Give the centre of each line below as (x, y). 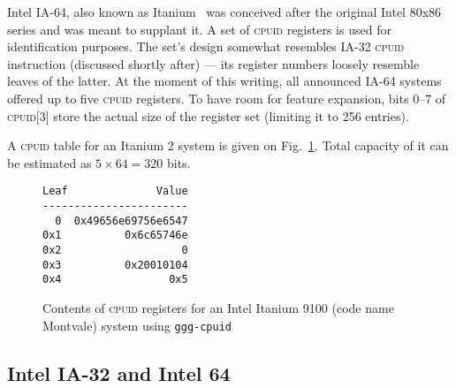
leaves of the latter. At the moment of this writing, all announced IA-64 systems (224, 81)
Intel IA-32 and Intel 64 (119, 373)
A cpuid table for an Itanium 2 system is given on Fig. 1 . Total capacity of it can (228, 145)
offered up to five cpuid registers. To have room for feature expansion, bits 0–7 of (227, 98)
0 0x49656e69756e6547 (122, 221)
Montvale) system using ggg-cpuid (137, 325)
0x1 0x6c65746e (115, 236)
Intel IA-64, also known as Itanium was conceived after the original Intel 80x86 (224, 11)
